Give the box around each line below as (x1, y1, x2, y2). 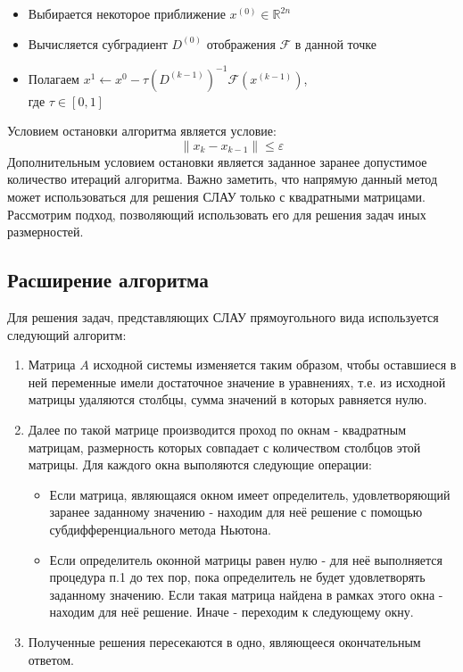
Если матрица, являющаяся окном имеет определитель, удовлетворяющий (49, 485, 451, 503)
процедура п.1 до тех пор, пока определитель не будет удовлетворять (49, 568, 426, 586)
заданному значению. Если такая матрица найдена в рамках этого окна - (49, 585, 443, 603)
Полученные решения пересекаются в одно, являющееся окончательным (28, 632, 421, 651)
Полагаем (28, 69, 79, 87)
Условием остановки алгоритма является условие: (7, 121, 277, 140)
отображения (206, 34, 276, 53)
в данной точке (294, 34, 376, 53)
